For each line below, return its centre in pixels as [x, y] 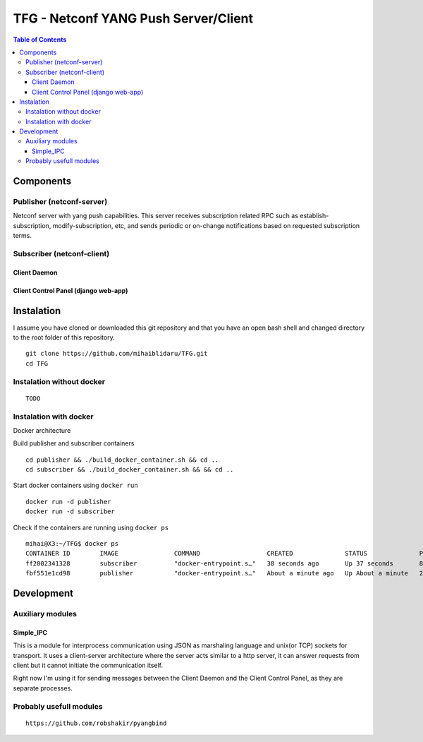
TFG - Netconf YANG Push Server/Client [133, 18]
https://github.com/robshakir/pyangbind [96, 723]
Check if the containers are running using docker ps [91, 527]
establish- [314, 216]
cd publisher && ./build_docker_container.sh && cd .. [122, 460]
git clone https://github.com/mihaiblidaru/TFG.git [117, 354]
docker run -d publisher [68, 502]
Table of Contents [40, 40]
